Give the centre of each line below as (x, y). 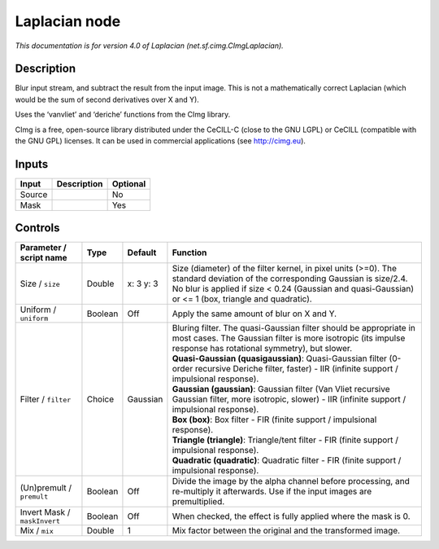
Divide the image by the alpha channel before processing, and (291, 481)
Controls (37, 228)
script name (44, 258)
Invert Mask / (45, 512)
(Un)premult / (46, 487)
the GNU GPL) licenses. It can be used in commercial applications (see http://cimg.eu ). (161, 141)
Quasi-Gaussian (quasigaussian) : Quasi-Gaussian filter (280, 358)
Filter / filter (46, 399)
